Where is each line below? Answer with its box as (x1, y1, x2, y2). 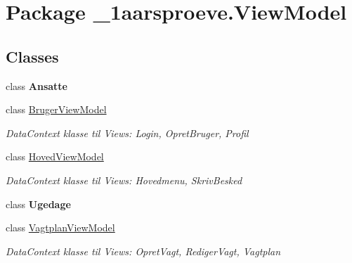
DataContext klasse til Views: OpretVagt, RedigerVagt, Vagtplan (6, 243, 281, 258)
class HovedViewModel (6, 149, 104, 164)
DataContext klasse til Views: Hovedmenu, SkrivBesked (6, 172, 242, 187)
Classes (6, 45, 59, 67)
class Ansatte (6, 78, 68, 93)
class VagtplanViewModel (6, 220, 115, 235)
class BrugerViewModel (6, 102, 107, 117)
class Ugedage (6, 196, 71, 211)
